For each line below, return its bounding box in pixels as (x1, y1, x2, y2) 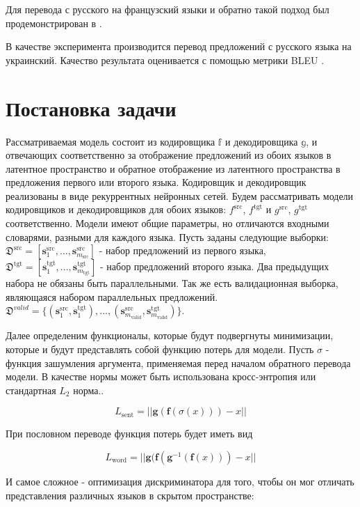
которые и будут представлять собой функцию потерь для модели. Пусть (6, 342, 314, 357)
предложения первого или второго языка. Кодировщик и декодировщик (6, 175, 306, 189)
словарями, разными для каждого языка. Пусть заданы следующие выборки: (6, 229, 329, 244)
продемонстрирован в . (6, 15, 102, 30)
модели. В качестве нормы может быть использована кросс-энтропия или (6, 369, 316, 384)
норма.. (73, 382, 104, 397)
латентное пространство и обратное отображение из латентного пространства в (6, 161, 341, 175)
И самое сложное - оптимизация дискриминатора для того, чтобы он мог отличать (6, 474, 354, 488)
